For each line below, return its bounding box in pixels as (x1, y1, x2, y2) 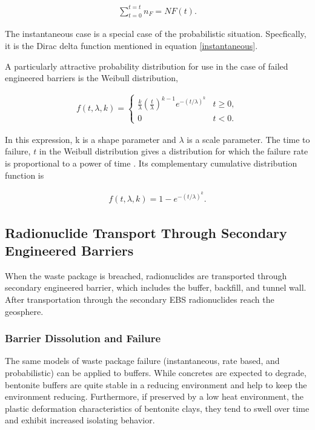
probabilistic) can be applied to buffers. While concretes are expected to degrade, (5, 366, 307, 379)
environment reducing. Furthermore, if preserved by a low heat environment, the (5, 390, 303, 403)
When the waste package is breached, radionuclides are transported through (5, 269, 287, 282)
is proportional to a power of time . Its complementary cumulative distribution (5, 156, 297, 169)
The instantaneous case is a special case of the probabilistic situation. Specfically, (5, 27, 307, 40)
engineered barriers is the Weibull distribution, (5, 71, 178, 84)
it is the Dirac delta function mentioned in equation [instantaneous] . (5, 39, 258, 51)
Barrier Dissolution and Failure (5, 331, 161, 346)
